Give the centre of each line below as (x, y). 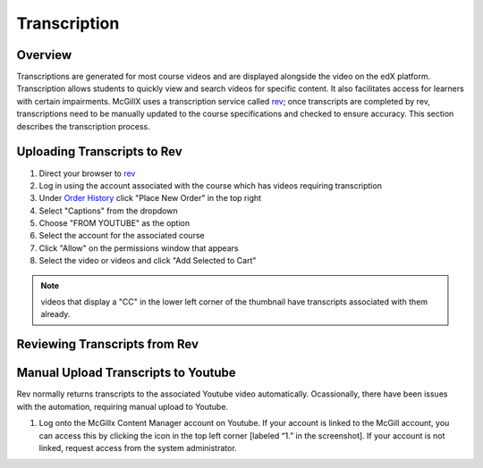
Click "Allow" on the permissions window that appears (139, 248)
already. (55, 314)
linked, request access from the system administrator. (138, 447)
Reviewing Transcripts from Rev (108, 344)
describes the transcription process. (84, 126)
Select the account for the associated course (122, 236)
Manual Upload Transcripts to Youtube (126, 373)
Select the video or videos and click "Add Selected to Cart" (148, 261)
